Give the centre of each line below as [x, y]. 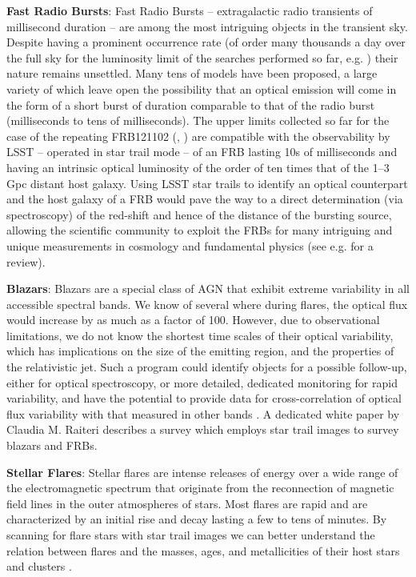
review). [26, 261]
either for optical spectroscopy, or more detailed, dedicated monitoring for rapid [202, 382]
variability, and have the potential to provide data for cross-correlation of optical [204, 398]
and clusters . [39, 566]
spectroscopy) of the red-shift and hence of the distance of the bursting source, [199, 214]
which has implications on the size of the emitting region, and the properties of [200, 351]
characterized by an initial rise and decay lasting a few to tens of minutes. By [197, 519]
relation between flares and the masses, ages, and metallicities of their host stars [203, 550]
